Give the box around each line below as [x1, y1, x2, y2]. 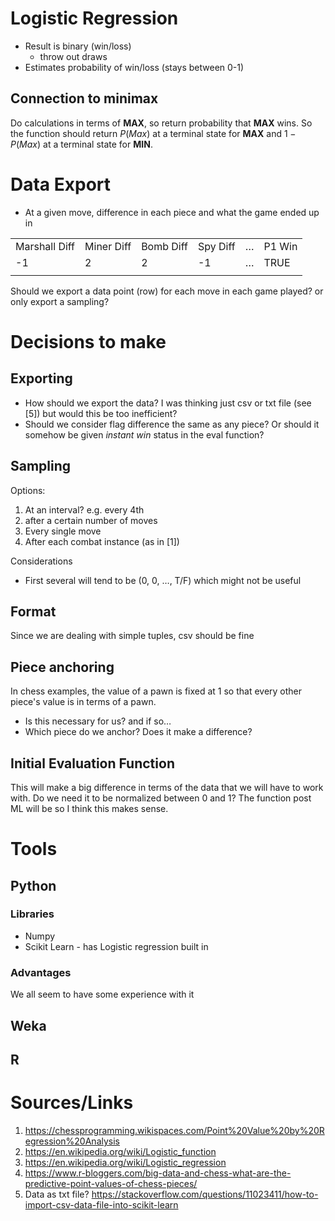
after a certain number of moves [24, 514, 158, 526]
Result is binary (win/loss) [24, 40, 132, 52]
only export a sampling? [10, 295, 110, 307]
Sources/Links [10, 1092, 134, 1114]
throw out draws [39, 50, 108, 62]
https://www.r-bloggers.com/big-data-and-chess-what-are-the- [24, 1167, 292, 1179]
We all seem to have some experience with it [10, 988, 195, 1001]
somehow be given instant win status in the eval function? [24, 428, 265, 441]
